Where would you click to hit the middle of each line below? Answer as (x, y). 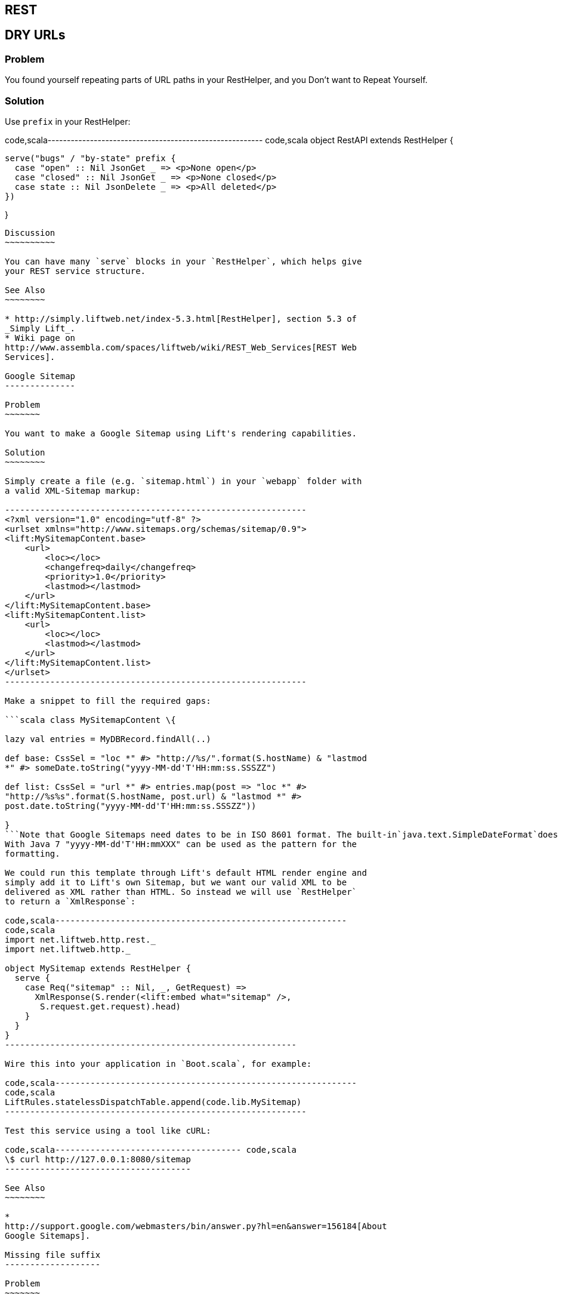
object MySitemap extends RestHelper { (98, 968)
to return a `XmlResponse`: (70, 901)
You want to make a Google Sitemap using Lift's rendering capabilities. (181, 433)
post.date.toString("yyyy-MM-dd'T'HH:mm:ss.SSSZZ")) (131, 806)
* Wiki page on (40, 338)
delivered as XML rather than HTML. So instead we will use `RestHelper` (181, 892)
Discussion (30, 233)
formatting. (33, 853)
